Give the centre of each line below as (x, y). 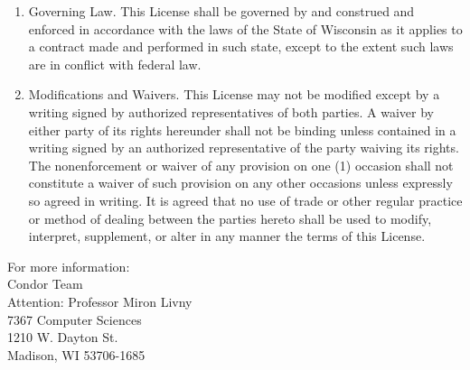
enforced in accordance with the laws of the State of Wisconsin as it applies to (245, 28)
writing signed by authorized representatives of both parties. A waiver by (231, 111)
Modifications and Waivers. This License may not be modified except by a (234, 94)
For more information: (69, 266)
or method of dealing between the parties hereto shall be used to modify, (230, 218)
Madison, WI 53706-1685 (76, 354)
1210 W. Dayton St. (63, 337)
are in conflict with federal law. (115, 64)
